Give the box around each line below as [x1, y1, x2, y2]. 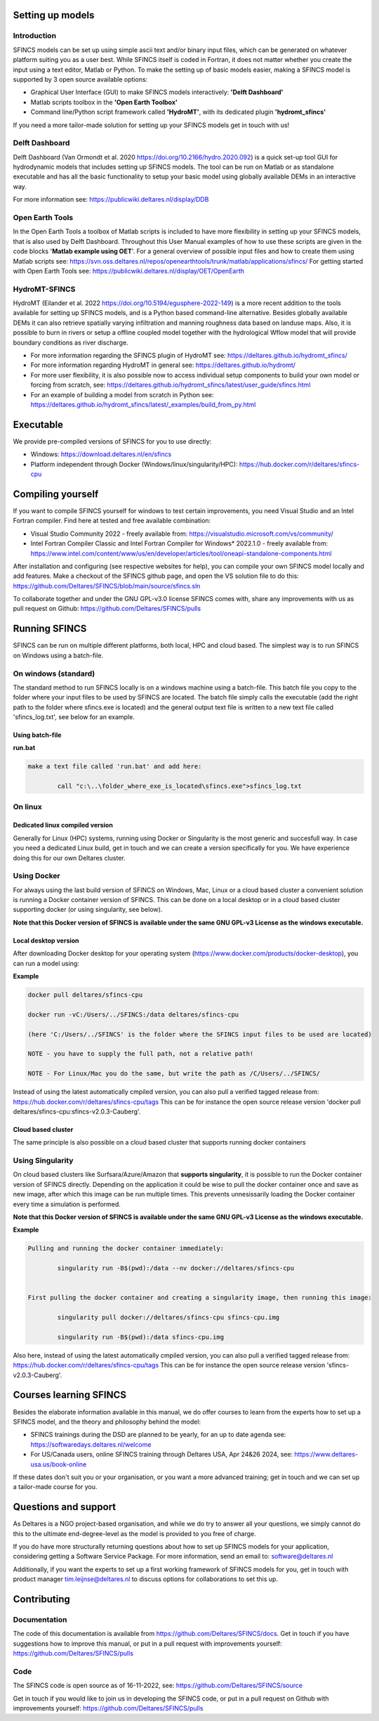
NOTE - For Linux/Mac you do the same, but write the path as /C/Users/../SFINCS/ [27, 1069, 321, 1078]
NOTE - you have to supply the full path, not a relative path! [27, 1050, 254, 1058]
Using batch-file [13, 731, 62, 740]
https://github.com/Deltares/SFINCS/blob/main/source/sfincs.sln [13, 581, 201, 590]
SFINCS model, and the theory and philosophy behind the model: [13, 1417, 201, 1426]
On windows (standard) [13, 669, 95, 678]
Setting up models [13, 9, 95, 21]
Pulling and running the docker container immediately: [27, 1244, 225, 1253]
